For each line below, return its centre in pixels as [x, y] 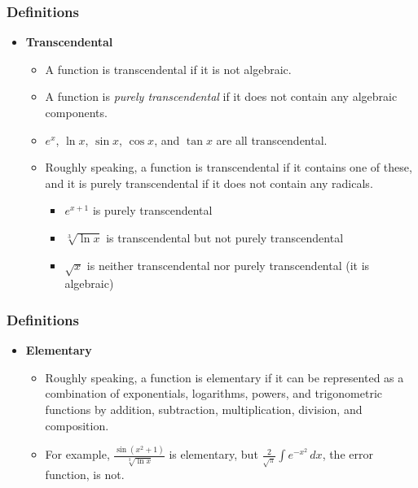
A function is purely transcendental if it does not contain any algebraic [221, 96]
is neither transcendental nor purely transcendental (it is [228, 265]
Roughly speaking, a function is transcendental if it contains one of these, [229, 167]
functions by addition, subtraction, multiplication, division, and [204, 409]
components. [76, 112]
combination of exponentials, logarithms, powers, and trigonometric [214, 393]
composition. [77, 425]
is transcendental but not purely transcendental [225, 237]
